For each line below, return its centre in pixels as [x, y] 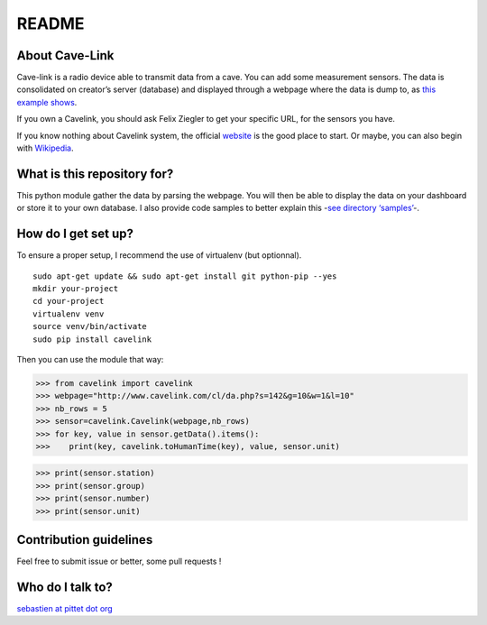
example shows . [47, 102]
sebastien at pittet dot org [64, 609]
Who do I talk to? [64, 587]
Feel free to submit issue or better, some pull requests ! [119, 561]
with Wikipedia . [45, 148]
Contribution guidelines [85, 540]
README [51, 23]
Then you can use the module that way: [90, 359]
